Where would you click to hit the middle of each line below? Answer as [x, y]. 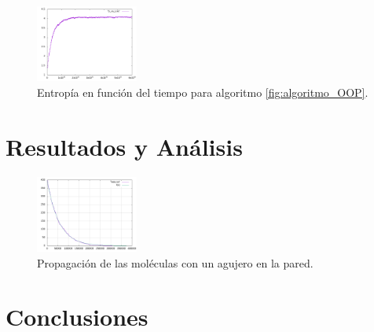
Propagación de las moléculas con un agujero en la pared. [175, 262]
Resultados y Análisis [124, 146]
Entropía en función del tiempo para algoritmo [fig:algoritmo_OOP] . [203, 92]
